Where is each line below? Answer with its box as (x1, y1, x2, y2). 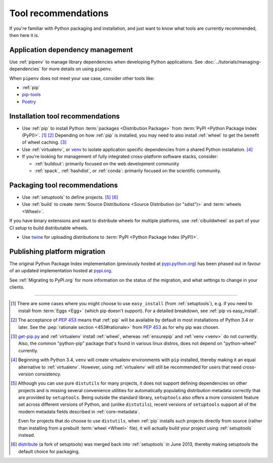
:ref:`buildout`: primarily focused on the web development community (34, 160, 179, 166)
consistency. (34, 371, 62, 377)
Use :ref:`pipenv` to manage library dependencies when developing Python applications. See (9, 59, 203, 65)
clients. (9, 284, 25, 290)
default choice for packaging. (18, 448, 80, 454)
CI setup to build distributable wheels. (9, 225, 88, 231)
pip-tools (22, 92, 41, 98)
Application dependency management (9, 46, 133, 54)
